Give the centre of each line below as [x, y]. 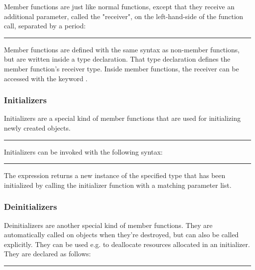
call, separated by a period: [45, 26]
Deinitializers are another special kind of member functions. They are [108, 225]
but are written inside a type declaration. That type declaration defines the [117, 59]
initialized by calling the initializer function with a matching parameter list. [118, 185]
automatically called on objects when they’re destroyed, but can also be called [121, 235]
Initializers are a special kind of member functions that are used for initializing [122, 118]
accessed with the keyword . [46, 78]
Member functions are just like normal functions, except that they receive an [119, 6]
